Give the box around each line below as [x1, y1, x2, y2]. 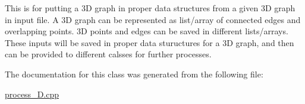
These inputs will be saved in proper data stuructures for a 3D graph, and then [5, 36, 294, 48]
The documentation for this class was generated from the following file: [5, 67, 263, 80]
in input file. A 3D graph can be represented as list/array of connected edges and [5, 13, 301, 25]
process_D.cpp [5, 87, 59, 100]
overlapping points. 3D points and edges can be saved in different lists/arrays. [5, 25, 288, 37]
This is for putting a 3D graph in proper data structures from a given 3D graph [5, 2, 295, 14]
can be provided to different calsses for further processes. [5, 48, 212, 60]
